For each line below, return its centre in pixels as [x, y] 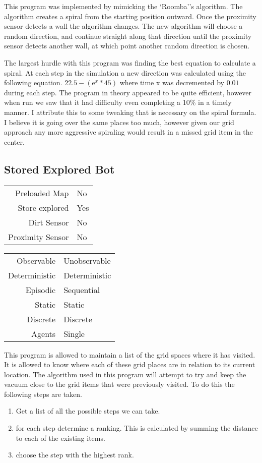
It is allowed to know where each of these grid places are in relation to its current [130, 364]
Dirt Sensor [49, 222]
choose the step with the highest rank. [75, 455]
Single [74, 333]
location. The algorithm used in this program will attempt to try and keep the [125, 374]
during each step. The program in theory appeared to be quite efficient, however [128, 92]
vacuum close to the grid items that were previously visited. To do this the [119, 384]
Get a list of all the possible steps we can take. [88, 411]
